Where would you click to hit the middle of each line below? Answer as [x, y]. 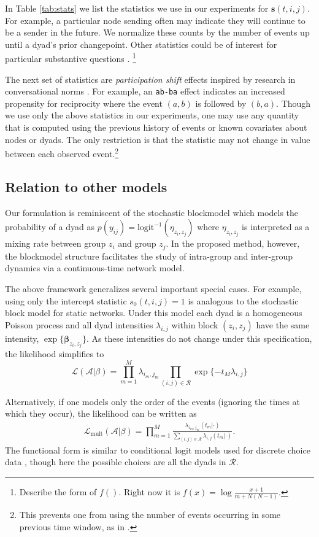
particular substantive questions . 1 [71, 58]
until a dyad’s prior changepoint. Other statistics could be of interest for [141, 44]
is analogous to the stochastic [243, 300]
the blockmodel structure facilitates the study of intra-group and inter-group [149, 256]
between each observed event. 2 [62, 153]
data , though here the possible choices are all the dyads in [116, 462]
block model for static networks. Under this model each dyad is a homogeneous [154, 313]
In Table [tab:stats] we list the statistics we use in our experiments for [137, 8]
